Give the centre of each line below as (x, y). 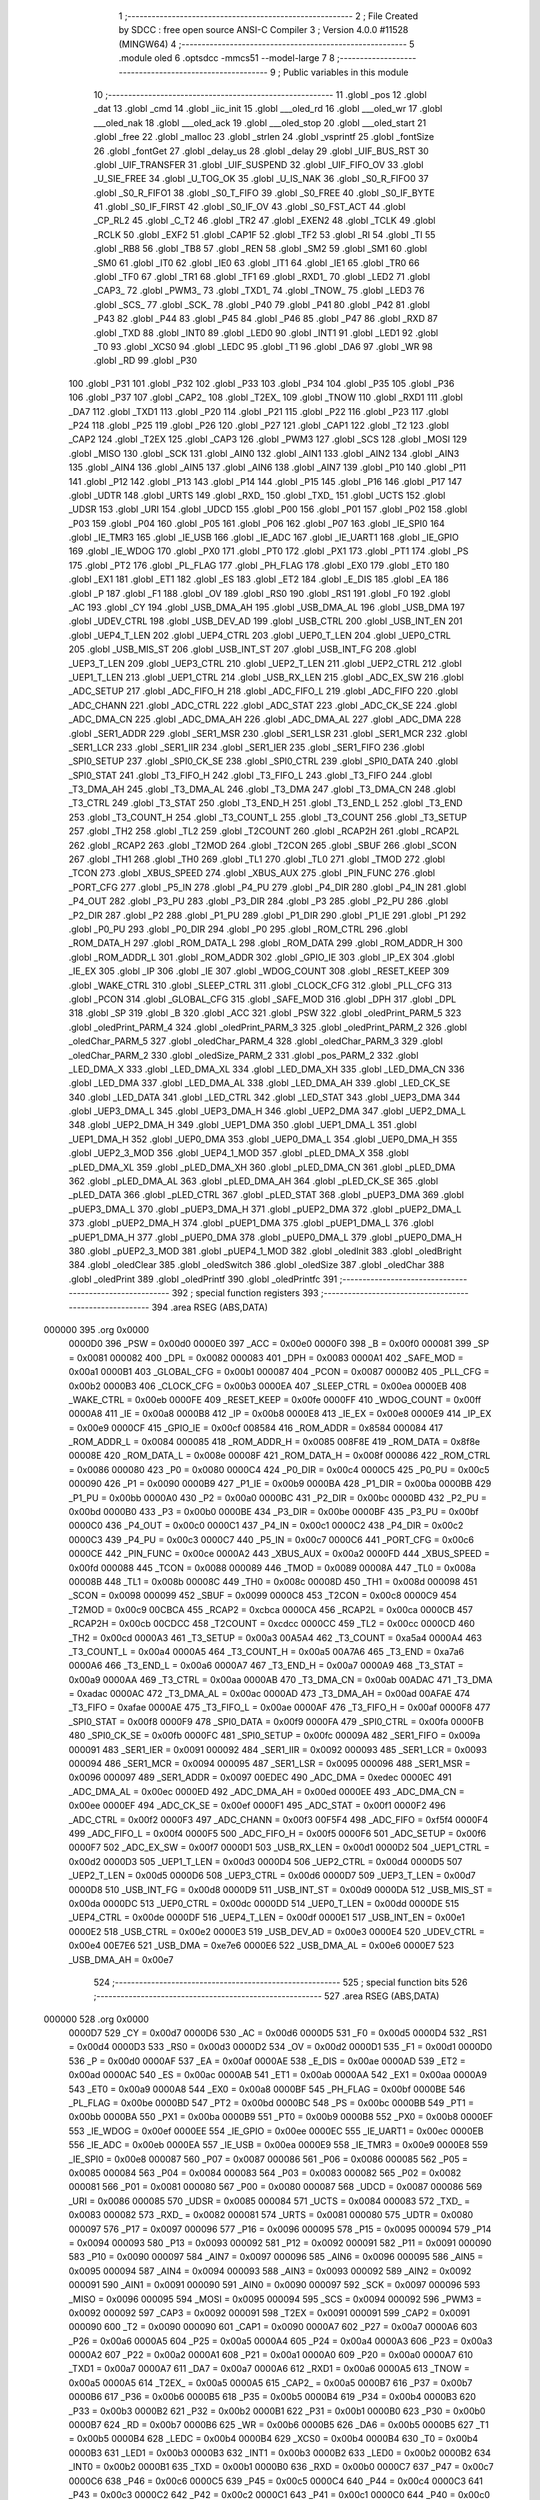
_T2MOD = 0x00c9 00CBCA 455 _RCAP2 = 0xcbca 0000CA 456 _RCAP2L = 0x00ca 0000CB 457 (271, 1609)
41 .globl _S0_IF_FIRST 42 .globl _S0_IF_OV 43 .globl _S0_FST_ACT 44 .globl (249, 207)
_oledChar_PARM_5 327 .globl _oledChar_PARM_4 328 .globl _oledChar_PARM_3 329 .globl (256, 1041)
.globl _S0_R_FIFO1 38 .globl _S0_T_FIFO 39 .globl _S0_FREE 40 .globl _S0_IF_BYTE (264, 192)
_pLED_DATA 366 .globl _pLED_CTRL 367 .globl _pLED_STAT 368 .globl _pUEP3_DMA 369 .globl (266, 1195)
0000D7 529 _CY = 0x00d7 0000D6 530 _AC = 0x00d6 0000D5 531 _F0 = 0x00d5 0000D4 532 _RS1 (277, 2033)
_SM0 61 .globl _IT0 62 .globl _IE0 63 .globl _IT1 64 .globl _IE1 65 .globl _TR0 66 (256, 262)
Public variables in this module (345, 72)
